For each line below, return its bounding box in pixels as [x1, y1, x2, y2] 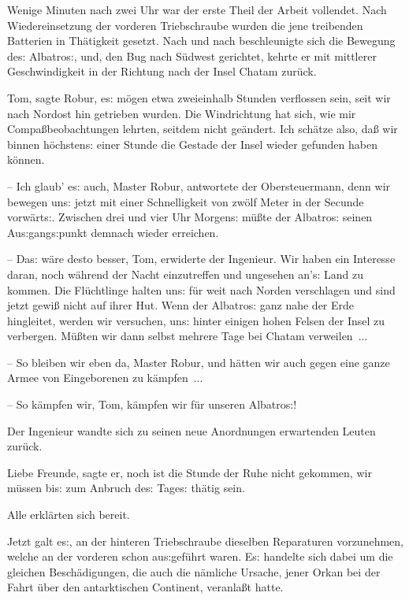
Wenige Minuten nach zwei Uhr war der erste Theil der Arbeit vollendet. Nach [7, 2, 387, 17]
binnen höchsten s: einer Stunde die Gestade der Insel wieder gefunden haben [7, 135, 377, 152]
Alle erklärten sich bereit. [7, 506, 130, 523]
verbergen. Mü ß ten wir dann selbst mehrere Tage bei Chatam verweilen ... [7, 328, 368, 344]
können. [7, 151, 45, 168]
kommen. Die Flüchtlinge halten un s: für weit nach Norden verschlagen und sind [7, 281, 396, 298]
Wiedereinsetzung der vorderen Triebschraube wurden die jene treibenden [7, 17, 363, 33]
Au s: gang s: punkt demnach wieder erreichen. [7, 224, 219, 240]
